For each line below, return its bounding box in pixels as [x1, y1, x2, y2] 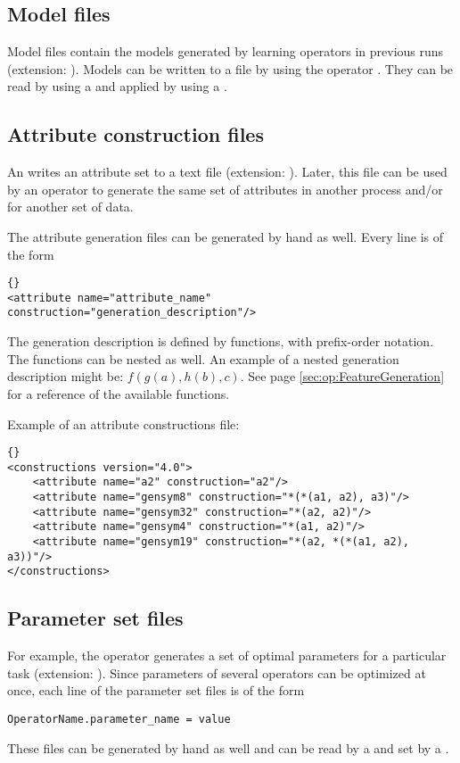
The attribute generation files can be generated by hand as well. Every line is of [7, 227, 444, 245]
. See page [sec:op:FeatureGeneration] [240, 367, 445, 386]
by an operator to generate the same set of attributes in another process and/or [7, 179, 443, 198]
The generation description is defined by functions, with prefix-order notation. [7, 332, 434, 351]
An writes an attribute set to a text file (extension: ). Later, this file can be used [7, 162, 448, 181]
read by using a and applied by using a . [7, 77, 227, 95]
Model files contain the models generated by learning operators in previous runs [7, 42, 444, 61]
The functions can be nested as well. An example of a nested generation [7, 349, 399, 368]
